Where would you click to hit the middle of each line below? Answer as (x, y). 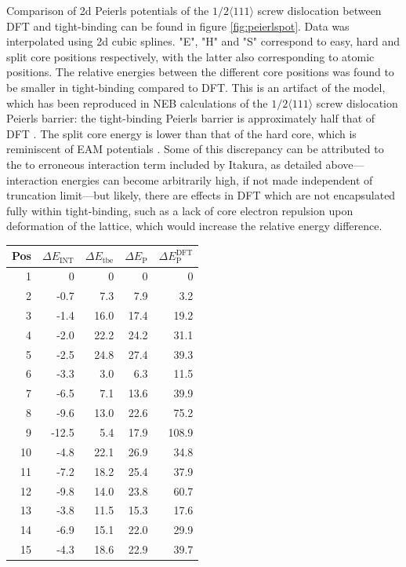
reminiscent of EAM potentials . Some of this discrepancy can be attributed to (195, 149)
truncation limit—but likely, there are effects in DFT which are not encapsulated (201, 195)
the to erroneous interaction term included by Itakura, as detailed (164, 164)
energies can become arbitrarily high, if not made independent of (217, 179)
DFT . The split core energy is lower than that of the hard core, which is (181, 133)
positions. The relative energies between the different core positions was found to (200, 72)
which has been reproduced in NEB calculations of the (137, 102)
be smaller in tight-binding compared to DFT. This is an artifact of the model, (196, 87)
